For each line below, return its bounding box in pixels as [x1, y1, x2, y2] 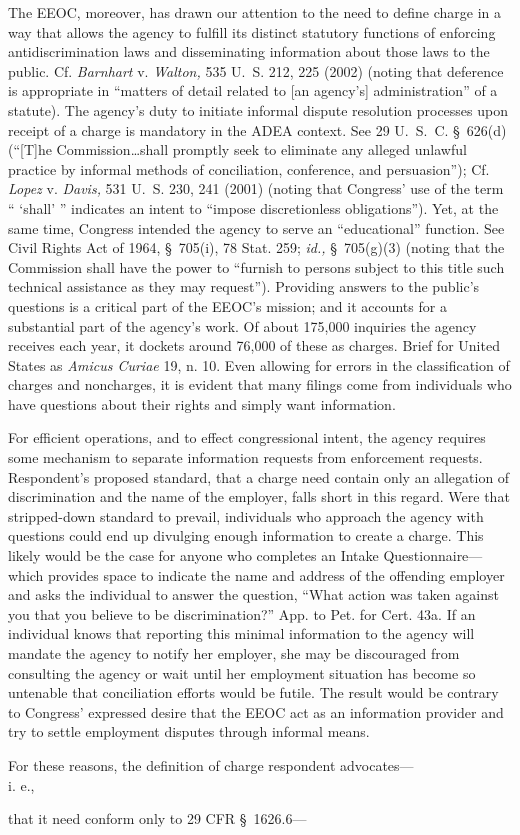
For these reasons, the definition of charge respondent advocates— [8, 754, 414, 775]
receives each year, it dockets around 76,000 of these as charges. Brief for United [8, 335, 500, 356]
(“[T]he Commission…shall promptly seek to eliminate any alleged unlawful [8, 139, 467, 160]
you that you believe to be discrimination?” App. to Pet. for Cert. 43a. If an [8, 603, 476, 624]
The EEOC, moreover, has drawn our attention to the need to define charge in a [8, 2, 501, 22]
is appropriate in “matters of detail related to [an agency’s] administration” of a [8, 80, 498, 101]
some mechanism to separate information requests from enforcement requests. [8, 447, 483, 468]
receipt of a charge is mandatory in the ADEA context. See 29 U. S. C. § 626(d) [8, 119, 507, 140]
